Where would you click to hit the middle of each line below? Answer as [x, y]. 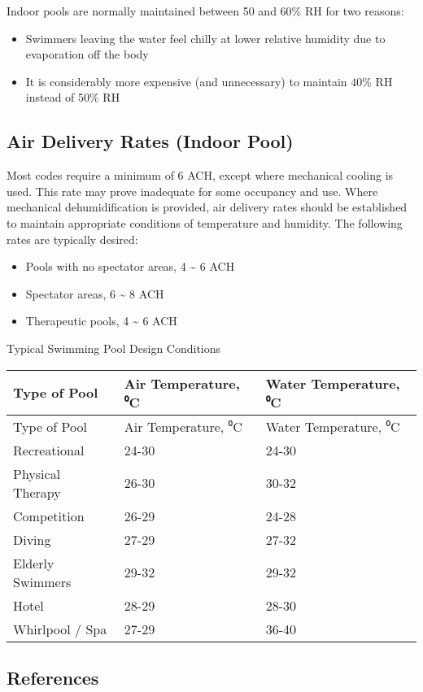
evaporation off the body [87, 54]
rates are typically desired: [72, 239]
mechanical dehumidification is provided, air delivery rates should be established [207, 207]
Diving [32, 539]
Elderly [34, 563]
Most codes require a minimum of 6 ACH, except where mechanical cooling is [200, 175]
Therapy [37, 492]
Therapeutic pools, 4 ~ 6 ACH [101, 321]
